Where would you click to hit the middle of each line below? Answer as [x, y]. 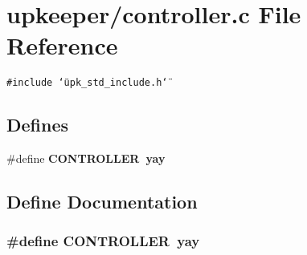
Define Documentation [102, 202]
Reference [62, 45]
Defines [38, 125]
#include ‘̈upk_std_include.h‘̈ [87, 83]
